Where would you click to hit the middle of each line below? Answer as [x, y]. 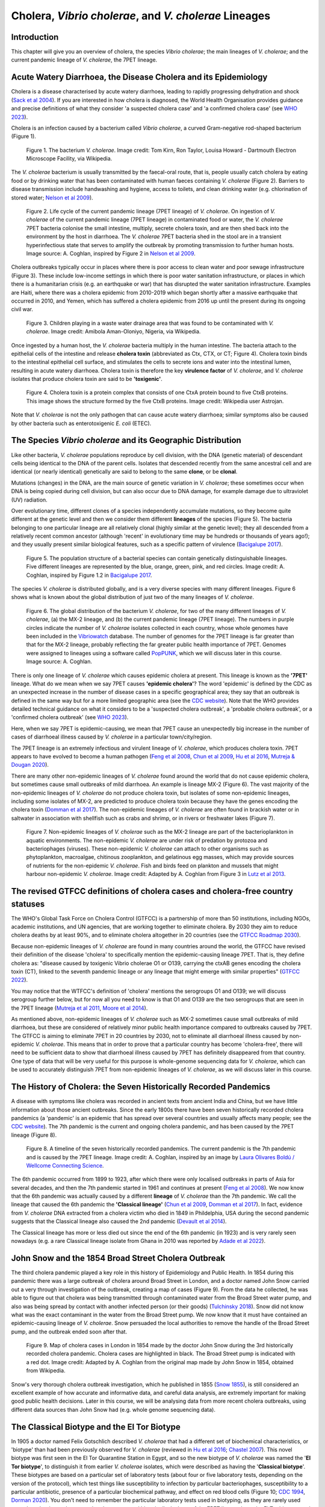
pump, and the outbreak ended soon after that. [69, 1332]
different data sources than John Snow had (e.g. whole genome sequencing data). [113, 1409]
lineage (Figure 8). [34, 1135]
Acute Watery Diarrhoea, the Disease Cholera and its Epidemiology [139, 77]
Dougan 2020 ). [30, 765]
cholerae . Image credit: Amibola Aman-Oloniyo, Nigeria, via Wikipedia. [113, 332]
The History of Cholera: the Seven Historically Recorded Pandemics [141, 1087]
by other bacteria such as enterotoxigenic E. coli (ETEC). [81, 423]
